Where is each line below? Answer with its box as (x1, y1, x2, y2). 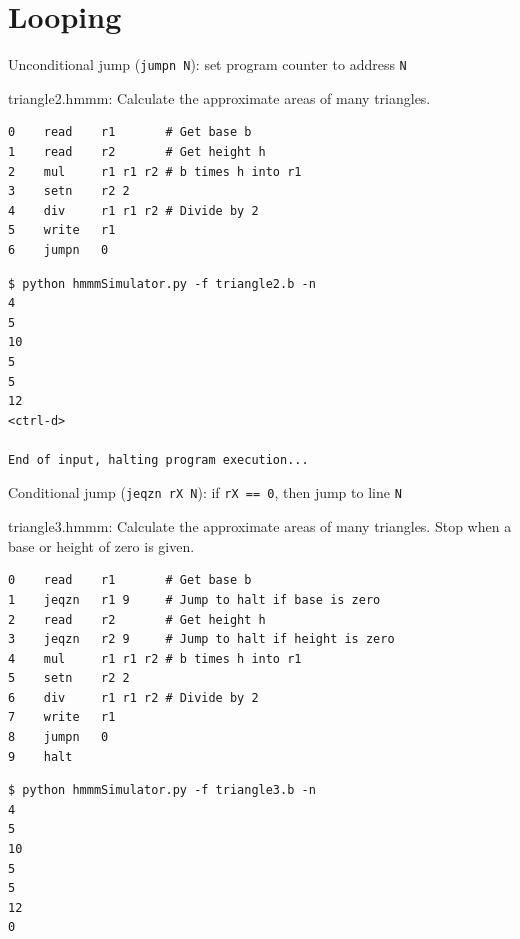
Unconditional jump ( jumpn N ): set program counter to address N (8, 54, 407, 75)
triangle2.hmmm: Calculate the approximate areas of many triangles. (8, 87, 431, 108)
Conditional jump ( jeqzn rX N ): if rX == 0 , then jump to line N (8, 482, 402, 503)
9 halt (8, 749, 73, 764)
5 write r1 (8, 223, 116, 238)
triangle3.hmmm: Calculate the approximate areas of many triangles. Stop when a (8, 516, 512, 537)
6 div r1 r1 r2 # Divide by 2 (8, 690, 259, 705)
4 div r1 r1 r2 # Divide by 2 (8, 203, 259, 218)
